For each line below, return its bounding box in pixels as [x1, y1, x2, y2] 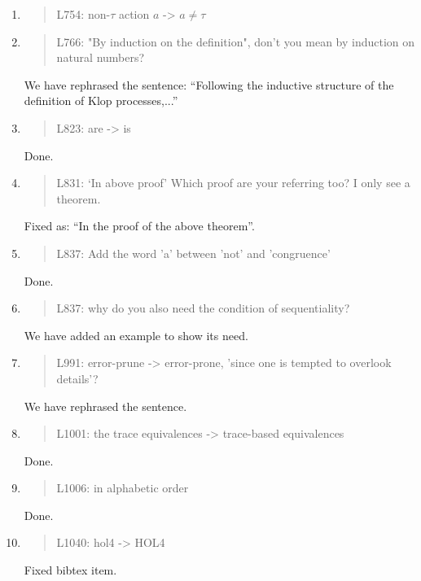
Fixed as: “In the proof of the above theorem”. [24, 217, 255, 234]
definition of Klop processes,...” [24, 92, 178, 109]
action [118, 6, 150, 22]
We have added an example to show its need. [24, 326, 248, 343]
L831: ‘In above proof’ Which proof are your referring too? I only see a [56, 174, 410, 191]
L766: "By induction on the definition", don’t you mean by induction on [56, 33, 415, 50]
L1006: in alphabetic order [56, 479, 189, 496]
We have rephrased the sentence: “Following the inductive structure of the [24, 76, 394, 93]
